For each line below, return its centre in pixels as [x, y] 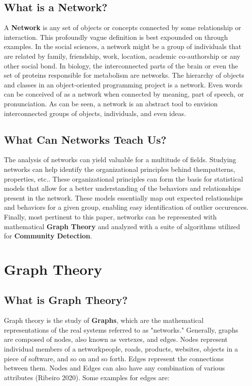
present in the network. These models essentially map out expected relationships [124, 197]
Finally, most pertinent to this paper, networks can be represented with [110, 216]
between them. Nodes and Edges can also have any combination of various [115, 368]
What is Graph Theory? [66, 300]
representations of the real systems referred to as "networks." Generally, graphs [121, 329]
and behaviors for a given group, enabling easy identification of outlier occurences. [126, 207]
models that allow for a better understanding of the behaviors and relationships [122, 188]
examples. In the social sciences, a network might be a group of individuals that [123, 46]
